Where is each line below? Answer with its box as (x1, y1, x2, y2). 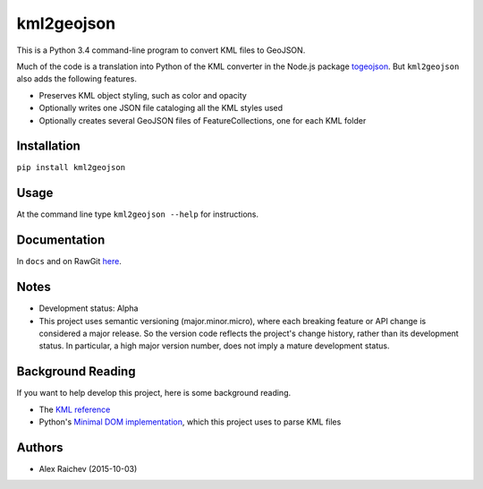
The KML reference (38, 404, 111, 415)
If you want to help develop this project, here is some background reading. (16, 388, 292, 399)
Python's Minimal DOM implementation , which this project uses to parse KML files (38, 416, 342, 427)
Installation (16, 139, 80, 154)
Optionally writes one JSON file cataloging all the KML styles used (38, 103, 284, 114)
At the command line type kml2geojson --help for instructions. (16, 209, 259, 219)
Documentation (16, 233, 106, 248)
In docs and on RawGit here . (16, 256, 123, 267)
